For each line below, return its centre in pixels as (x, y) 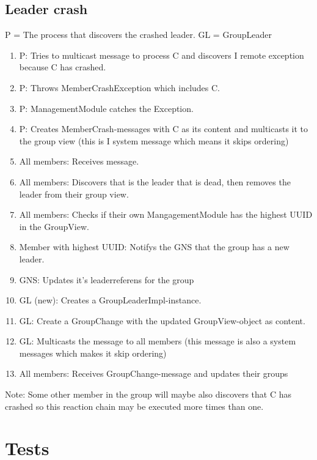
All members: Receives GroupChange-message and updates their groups (154, 373)
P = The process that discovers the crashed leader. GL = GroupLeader (138, 35)
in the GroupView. (54, 226)
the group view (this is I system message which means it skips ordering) (154, 140)
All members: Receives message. (79, 161)
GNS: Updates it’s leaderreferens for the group (107, 279)
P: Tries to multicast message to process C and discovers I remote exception (162, 55)
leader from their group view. (74, 194)
